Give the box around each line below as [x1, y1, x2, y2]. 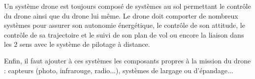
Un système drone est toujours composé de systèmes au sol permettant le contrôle [4, 1, 251, 11]
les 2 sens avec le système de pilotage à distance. [4, 39, 150, 49]
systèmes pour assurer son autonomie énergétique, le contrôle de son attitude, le [4, 20, 245, 30]
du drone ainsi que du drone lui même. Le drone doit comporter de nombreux [4, 10, 238, 20]
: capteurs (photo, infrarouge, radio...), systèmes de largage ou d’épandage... [4, 65, 233, 75]
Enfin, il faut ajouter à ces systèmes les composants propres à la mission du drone [4, 55, 251, 65]
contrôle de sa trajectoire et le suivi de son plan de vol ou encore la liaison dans [4, 29, 244, 39]
